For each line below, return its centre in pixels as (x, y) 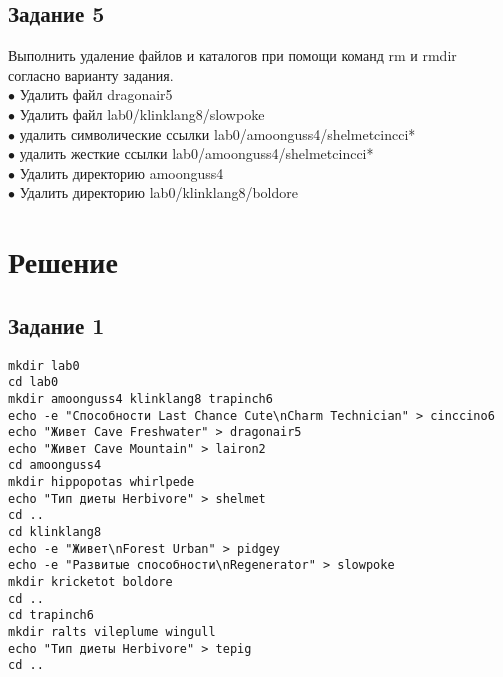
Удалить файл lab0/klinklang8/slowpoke (142, 113)
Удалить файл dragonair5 (96, 94)
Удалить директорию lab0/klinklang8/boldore (158, 192)
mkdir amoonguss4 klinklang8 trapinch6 (140, 398)
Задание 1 (56, 324)
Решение (63, 261)
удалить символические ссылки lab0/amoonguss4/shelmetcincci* (217, 133)
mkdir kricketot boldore (90, 582)
